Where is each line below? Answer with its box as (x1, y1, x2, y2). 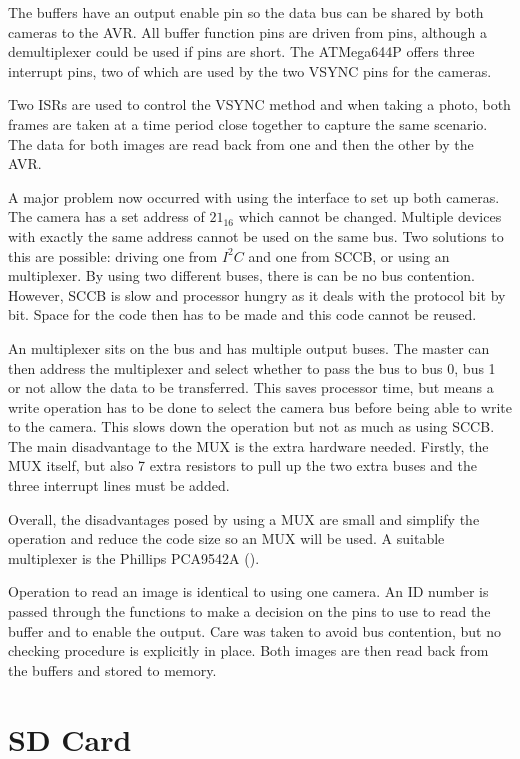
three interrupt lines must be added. (8, 475, 230, 496)
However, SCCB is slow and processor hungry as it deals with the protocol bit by (8, 284, 506, 305)
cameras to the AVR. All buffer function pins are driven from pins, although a (8, 21, 487, 42)
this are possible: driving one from (8, 245, 218, 266)
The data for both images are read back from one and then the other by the (8, 133, 474, 154)
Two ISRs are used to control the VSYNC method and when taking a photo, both (8, 94, 511, 115)
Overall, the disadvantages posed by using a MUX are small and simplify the (8, 508, 480, 529)
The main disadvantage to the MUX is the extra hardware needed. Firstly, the (8, 435, 489, 456)
